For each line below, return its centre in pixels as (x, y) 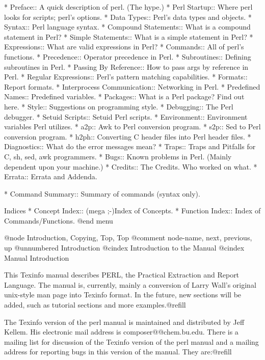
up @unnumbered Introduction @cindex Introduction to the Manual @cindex (124, 248)
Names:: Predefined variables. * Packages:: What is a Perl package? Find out (124, 96)
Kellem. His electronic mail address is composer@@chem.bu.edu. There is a (121, 332)
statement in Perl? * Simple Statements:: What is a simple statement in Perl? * (129, 36)
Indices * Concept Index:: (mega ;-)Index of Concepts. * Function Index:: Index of (132, 211)
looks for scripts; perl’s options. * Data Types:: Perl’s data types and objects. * (128, 17)
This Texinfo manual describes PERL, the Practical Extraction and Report (122, 275)
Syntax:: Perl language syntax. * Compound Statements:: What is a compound (127, 27)
